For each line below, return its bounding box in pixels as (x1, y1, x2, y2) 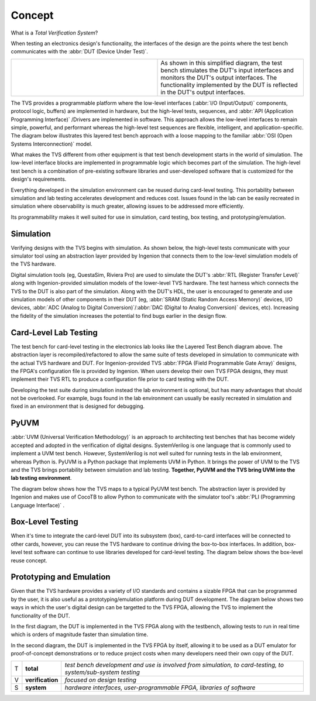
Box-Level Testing (11, 517, 78, 527)
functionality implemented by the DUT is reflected (160, 81, 298, 89)
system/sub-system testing (64, 668, 140, 676)
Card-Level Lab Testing (11, 328, 98, 338)
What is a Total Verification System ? (11, 29, 98, 36)
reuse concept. (11, 556, 47, 564)
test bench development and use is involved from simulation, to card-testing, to (64, 661, 284, 669)
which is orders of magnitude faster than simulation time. (11, 631, 149, 638)
